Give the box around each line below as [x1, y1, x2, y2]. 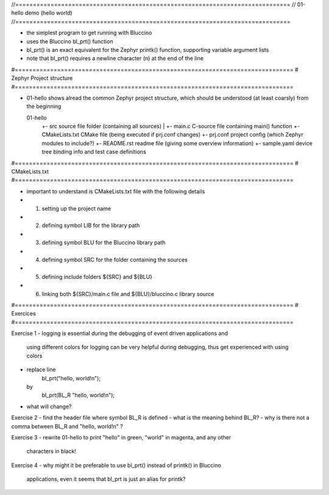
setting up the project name [41, 204, 111, 212]
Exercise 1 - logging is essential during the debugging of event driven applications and [11, 330, 228, 337]
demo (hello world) [24, 9, 73, 16]
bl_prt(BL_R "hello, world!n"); [41, 391, 115, 399]
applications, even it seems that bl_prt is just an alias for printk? [26, 475, 186, 483]
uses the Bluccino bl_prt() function [26, 37, 113, 45]
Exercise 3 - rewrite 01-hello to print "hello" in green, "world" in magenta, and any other [11, 433, 232, 441]
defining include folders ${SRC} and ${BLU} [41, 273, 152, 280]
